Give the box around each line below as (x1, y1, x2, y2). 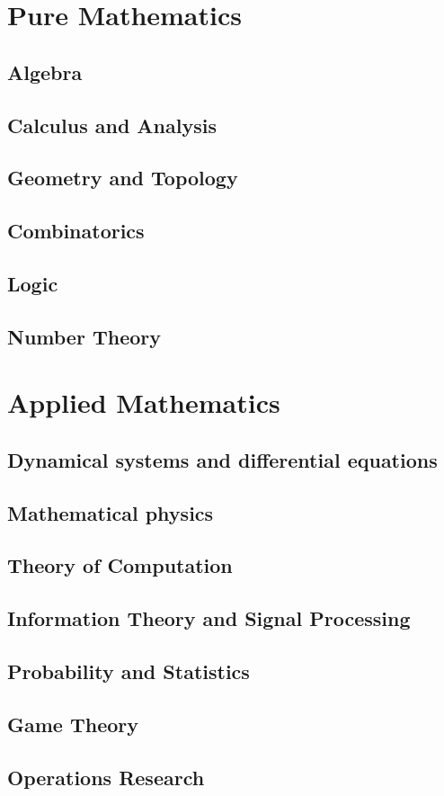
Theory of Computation (7, 551, 233, 579)
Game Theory (7, 710, 139, 738)
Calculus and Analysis (7, 111, 217, 139)
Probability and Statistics (7, 657, 250, 684)
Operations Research (7, 763, 205, 791)
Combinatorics (7, 217, 145, 245)
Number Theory (7, 322, 161, 350)
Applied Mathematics (7, 384, 280, 421)
